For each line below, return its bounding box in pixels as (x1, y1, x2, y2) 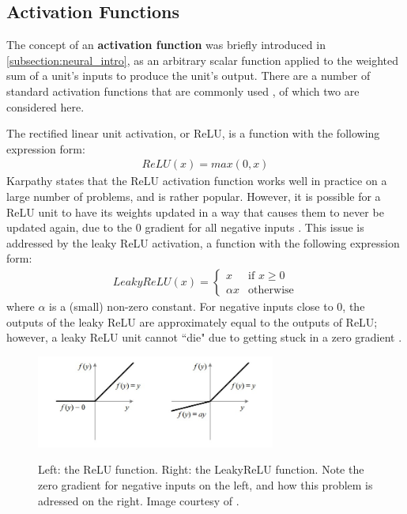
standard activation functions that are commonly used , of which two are (6, 82, 360, 99)
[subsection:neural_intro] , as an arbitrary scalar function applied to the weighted (6, 51, 399, 68)
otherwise (248, 285, 294, 297)
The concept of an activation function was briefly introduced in (6, 36, 326, 53)
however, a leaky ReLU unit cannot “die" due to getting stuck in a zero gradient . (6, 329, 402, 346)
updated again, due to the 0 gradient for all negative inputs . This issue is (6, 219, 364, 236)
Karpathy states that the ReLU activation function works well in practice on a (6, 172, 387, 189)
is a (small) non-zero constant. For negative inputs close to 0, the (49, 297, 365, 314)
